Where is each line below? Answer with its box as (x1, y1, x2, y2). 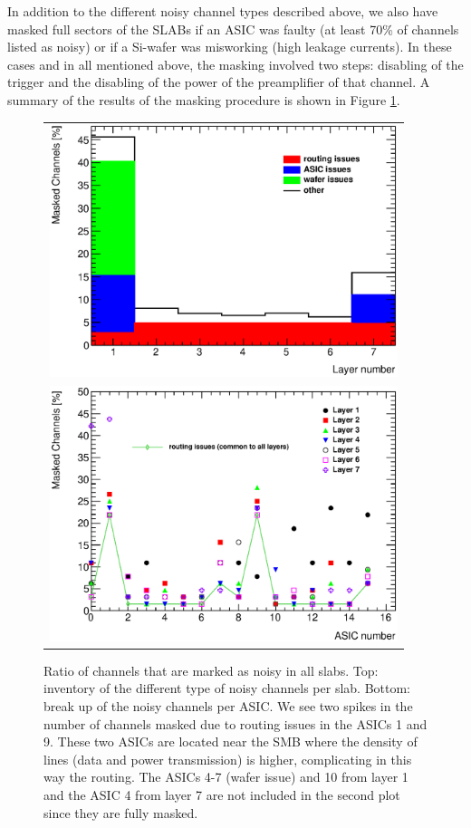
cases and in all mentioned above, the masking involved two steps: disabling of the (7, 54, 464, 73)
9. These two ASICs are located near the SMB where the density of (43, 732, 418, 751)
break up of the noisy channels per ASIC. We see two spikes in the (43, 697, 413, 716)
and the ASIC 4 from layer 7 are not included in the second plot (43, 785, 400, 804)
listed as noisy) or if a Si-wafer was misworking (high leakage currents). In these (7, 37, 452, 56)
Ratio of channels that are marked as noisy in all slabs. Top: (43, 660, 379, 679)
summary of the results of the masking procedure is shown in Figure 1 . (7, 90, 400, 109)
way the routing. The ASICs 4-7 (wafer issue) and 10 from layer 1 (43, 767, 409, 786)
